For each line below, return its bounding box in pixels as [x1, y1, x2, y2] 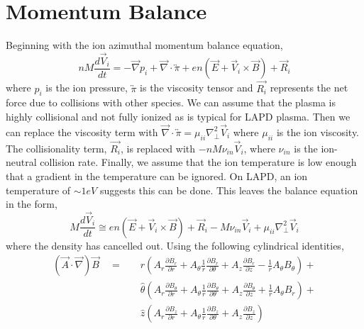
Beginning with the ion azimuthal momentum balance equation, [6, 38, 283, 52]
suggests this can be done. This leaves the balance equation [99, 182, 358, 197]
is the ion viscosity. [276, 124, 360, 139]
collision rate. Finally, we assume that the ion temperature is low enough [40, 155, 357, 169]
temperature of [6, 182, 71, 197]
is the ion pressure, [45, 80, 128, 95]
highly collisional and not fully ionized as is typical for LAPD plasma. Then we [6, 109, 351, 124]
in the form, [6, 196, 57, 211]
